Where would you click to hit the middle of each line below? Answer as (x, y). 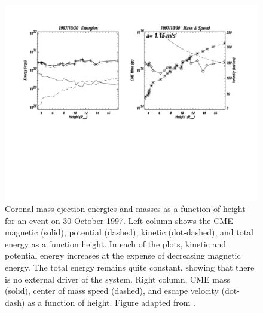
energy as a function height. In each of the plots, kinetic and (116, 243)
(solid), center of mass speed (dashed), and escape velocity (112, 291)
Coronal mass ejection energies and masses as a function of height (125, 209)
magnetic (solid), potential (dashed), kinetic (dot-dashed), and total (129, 232)
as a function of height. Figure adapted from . (111, 302)
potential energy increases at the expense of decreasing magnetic (123, 255)
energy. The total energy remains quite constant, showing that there (130, 267)
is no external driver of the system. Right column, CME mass (117, 279)
